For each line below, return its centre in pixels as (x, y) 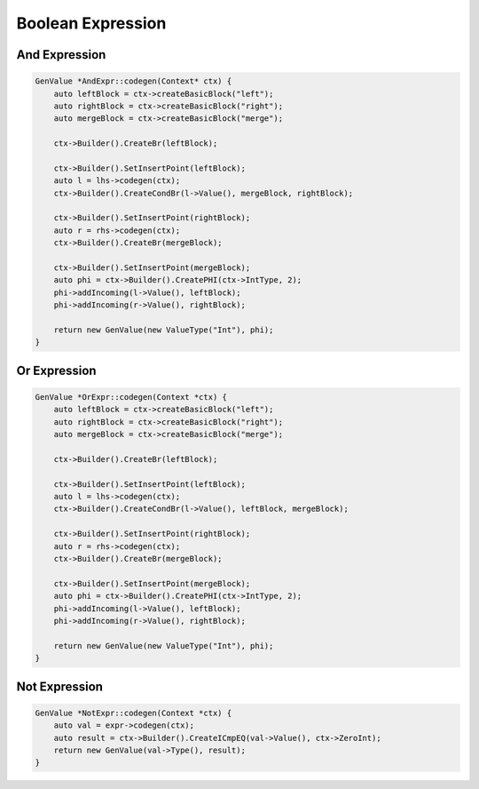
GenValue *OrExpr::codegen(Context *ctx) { (131, 397)
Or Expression (56, 370)
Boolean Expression (91, 23)
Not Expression (60, 686)
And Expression (61, 55)
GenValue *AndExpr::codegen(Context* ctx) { (133, 81)
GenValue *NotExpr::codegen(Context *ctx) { (133, 713)
